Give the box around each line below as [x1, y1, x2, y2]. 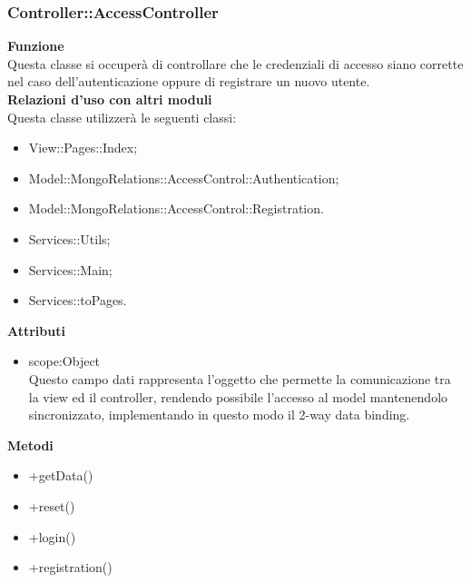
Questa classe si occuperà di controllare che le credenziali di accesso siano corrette [7, 54, 464, 73]
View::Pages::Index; [28, 138, 138, 157]
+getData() [28, 466, 93, 485]
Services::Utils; [28, 229, 111, 248]
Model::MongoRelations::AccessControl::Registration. [28, 199, 324, 218]
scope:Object [28, 351, 101, 371]
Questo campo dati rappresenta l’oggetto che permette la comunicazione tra [28, 369, 451, 388]
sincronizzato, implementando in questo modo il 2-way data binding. [28, 405, 410, 424]
